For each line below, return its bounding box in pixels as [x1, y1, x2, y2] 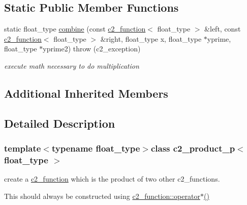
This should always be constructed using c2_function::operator [4, 190, 200, 201]
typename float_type [51, 142, 140, 155]
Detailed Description [4, 115, 115, 131]
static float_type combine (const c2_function [4, 23, 146, 34]
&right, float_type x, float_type [100, 33, 202, 44]
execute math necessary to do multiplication [4, 60, 139, 71]
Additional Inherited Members [4, 85, 168, 101]
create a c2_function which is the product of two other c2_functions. [4, 173, 220, 184]
